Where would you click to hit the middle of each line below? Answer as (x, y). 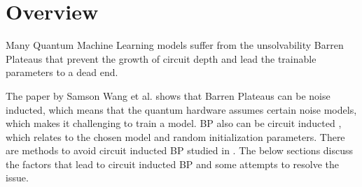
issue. (17, 178)
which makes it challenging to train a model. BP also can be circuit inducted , (174, 123)
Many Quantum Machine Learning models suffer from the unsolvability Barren (175, 45)
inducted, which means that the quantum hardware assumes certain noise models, (181, 109)
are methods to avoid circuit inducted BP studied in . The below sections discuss (180, 150)
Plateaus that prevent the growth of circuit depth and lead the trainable (161, 58)
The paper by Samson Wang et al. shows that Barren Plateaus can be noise (168, 95)
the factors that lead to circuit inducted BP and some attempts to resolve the (172, 164)
